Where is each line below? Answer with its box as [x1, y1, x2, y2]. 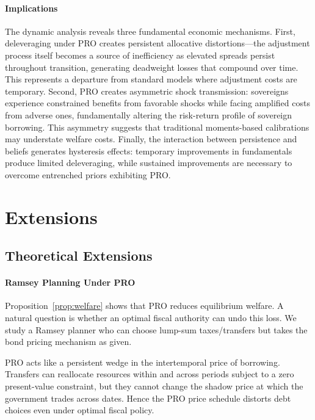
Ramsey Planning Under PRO [5, 276, 136, 289]
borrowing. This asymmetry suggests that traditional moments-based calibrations [5, 120, 310, 133]
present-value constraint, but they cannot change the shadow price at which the [5, 380, 303, 393]
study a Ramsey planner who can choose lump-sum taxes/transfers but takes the [5, 323, 308, 336]
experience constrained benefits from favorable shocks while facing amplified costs [5, 96, 310, 109]
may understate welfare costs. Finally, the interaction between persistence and [5, 132, 297, 145]
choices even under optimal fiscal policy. [5, 404, 154, 416]
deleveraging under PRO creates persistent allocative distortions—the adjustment [5, 37, 310, 49]
